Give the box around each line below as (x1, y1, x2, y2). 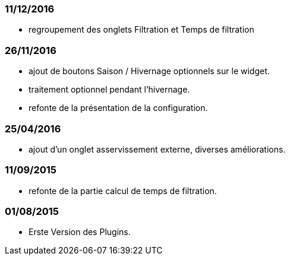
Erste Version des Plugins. (29, 227, 131, 237)
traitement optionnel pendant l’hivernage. (29, 84, 190, 95)
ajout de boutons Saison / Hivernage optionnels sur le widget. (29, 66, 270, 77)
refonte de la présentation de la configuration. (29, 103, 208, 113)
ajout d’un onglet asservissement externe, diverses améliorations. (29, 144, 286, 154)
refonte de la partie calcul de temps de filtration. (29, 185, 217, 196)
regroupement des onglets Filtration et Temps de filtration (29, 24, 254, 35)
